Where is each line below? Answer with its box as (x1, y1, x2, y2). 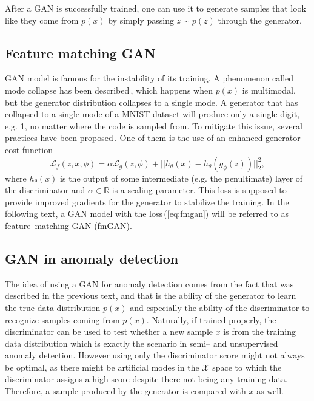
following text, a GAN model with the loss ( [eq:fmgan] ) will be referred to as (5, 207, 289, 220)
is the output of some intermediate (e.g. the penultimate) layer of (60, 171, 303, 184)
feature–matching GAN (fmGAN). (5, 219, 132, 231)
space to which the (212, 360, 282, 373)
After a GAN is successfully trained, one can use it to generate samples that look (5, 2, 306, 14)
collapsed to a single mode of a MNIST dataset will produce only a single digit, (5, 108, 300, 120)
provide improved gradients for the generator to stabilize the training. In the (5, 195, 289, 208)
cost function (5, 143, 53, 156)
